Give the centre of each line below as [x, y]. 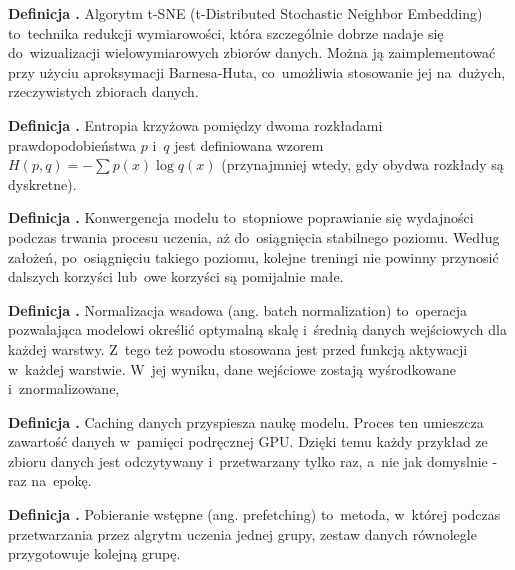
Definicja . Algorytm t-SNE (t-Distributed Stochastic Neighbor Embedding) [245, 13]
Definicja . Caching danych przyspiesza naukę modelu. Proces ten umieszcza [246, 421]
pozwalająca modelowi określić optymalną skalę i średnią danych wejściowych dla [257, 329]
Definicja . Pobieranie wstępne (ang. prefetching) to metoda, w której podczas [254, 514]
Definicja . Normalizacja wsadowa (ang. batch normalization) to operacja [237, 309]
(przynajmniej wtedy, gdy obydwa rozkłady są [362, 164]
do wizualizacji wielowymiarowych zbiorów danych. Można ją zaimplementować [252, 52]
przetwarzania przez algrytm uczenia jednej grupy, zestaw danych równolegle [242, 533]
